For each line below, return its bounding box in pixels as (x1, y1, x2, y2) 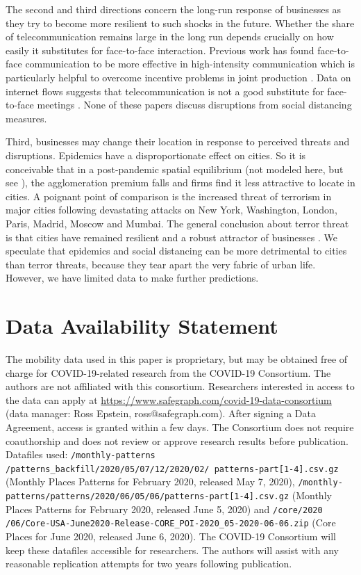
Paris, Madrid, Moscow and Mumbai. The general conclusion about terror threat (6, 216, 349, 230)
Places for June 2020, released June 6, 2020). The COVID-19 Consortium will (6, 529, 336, 544)
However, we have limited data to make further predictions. (6, 270, 259, 285)
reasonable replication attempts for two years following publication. (6, 556, 292, 571)
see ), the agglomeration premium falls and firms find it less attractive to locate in (6, 175, 355, 190)
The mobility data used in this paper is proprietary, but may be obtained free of (6, 352, 348, 366)
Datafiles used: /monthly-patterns (6, 447, 156, 462)
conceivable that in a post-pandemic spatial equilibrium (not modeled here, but (6, 161, 344, 176)
